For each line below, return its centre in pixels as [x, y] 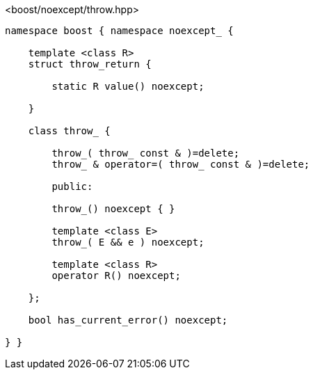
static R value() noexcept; [128, 86]
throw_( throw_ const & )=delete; [146, 153]
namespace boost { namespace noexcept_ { [119, 31]
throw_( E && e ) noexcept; [128, 242]
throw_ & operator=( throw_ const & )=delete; [181, 164]
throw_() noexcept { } [113, 209]
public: [72, 186]
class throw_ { [69, 131]
